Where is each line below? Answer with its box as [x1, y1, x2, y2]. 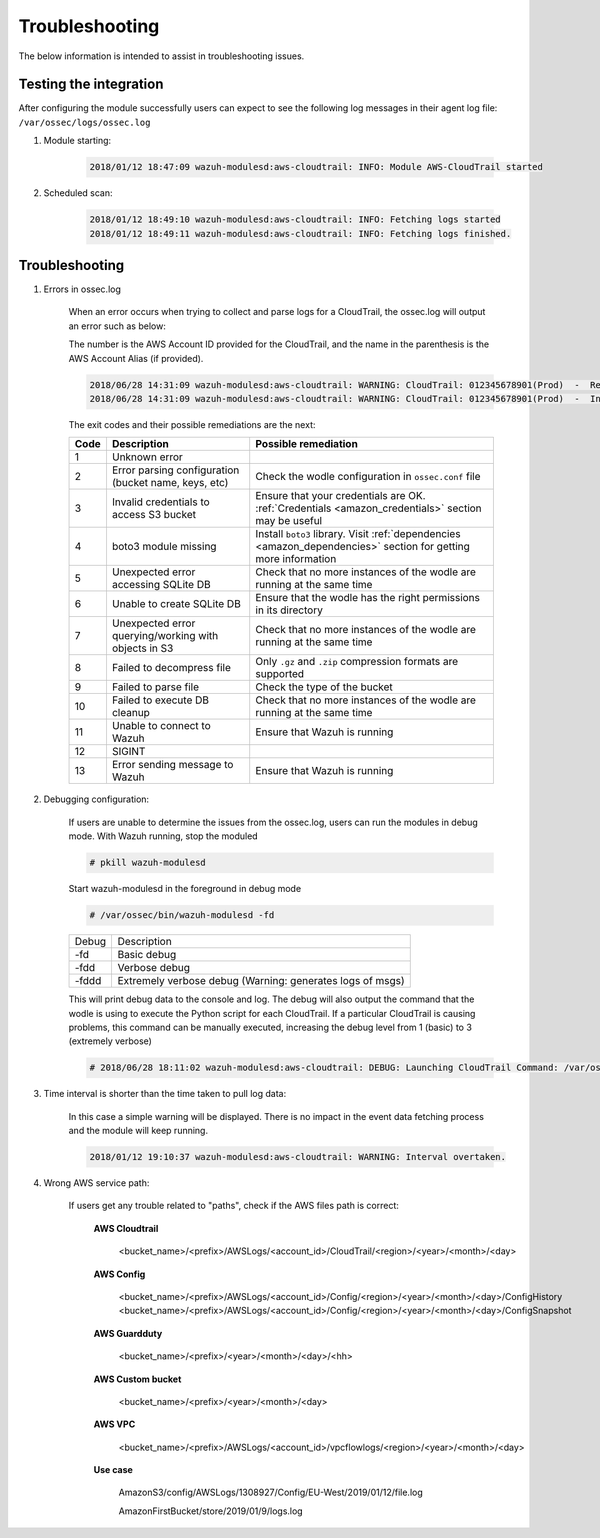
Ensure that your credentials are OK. [255, 489, 426, 503]
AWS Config [93, 1268, 146, 1280]
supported [255, 667, 305, 681]
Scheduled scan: [43, 187, 114, 199]
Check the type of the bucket [255, 680, 394, 694]
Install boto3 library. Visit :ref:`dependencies [255, 527, 461, 541]
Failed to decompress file [111, 661, 232, 675]
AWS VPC [93, 1418, 136, 1430]
